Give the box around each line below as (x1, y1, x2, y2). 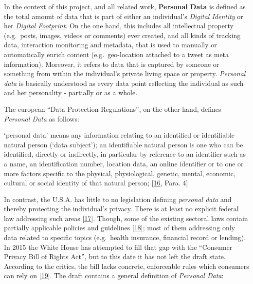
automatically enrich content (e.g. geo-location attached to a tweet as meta (4, 49, 229, 59)
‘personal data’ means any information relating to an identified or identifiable (4, 130, 235, 140)
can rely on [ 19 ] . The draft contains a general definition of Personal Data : (4, 270, 224, 281)
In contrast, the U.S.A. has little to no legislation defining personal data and (4, 194, 232, 204)
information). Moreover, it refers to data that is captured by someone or (4, 59, 219, 69)
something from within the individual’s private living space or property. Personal (4, 68, 246, 79)
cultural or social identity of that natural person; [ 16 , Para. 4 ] (4, 178, 188, 188)
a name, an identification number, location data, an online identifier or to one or (4, 158, 244, 168)
